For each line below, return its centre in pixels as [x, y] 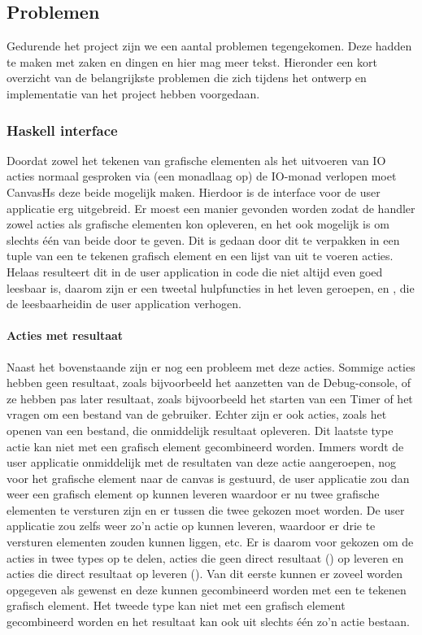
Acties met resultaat [65, 335]
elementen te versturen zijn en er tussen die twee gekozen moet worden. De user [206, 509]
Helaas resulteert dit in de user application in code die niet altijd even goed [195, 271]
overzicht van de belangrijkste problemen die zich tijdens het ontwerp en [187, 78]
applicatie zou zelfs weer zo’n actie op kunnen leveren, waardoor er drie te [191, 526]
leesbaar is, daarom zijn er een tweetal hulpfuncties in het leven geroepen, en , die [211, 287]
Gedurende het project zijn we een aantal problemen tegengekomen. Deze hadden [209, 46]
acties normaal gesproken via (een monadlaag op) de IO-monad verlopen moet [202, 176]
